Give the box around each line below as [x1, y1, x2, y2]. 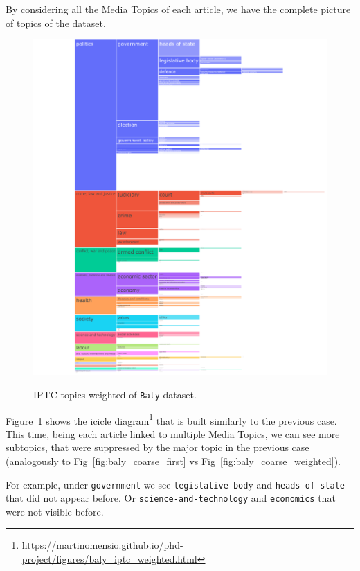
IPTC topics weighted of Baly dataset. [33, 387, 197, 401]
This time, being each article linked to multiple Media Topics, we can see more [6, 426, 340, 441]
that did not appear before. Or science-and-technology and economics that [6, 491, 336, 505]
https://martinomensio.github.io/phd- [21, 538, 183, 552]
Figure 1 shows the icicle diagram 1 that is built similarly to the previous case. [6, 411, 337, 428]
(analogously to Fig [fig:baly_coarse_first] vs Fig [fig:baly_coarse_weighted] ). [6, 453, 341, 468]
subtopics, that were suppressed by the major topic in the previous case [6, 440, 309, 455]
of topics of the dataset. [6, 15, 106, 30]
